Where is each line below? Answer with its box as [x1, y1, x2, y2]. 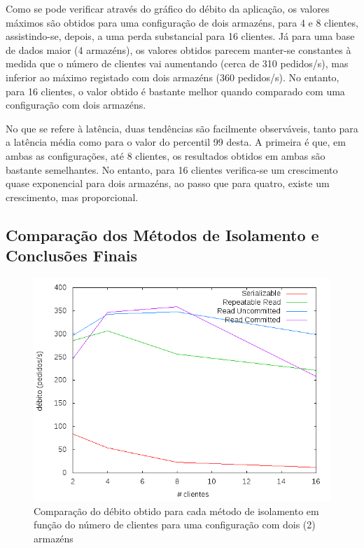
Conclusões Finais [6, 245, 138, 266]
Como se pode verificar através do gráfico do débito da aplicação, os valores [6, 1, 330, 15]
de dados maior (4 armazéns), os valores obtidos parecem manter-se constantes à [6, 42, 351, 57]
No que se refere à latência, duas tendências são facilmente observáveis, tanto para [6, 121, 358, 135]
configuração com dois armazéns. [6, 97, 146, 112]
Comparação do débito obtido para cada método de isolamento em [34, 503, 319, 518]
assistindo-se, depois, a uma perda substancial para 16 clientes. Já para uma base [6, 29, 355, 43]
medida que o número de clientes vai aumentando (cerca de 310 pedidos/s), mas [6, 56, 349, 71]
